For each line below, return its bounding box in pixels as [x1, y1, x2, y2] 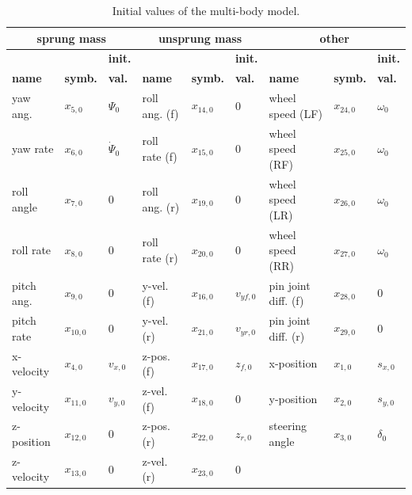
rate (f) [142, 147, 177, 164]
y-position [269, 390, 318, 406]
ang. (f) [142, 105, 179, 121]
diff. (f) [269, 292, 304, 309]
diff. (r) [269, 327, 305, 344]
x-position [269, 355, 318, 371]
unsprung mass [158, 29, 242, 46]
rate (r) [142, 249, 178, 266]
